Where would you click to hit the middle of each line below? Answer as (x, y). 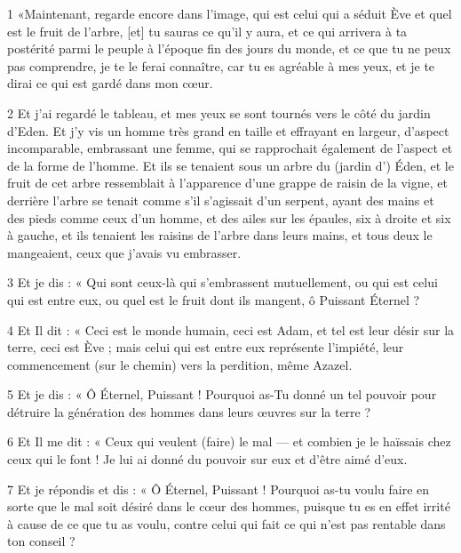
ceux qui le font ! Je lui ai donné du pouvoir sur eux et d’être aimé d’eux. (207, 459)
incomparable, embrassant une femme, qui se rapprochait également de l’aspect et (230, 148)
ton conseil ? (41, 541)
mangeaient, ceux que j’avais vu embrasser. (124, 252)
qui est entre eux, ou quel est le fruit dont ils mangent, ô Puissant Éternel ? (214, 299)
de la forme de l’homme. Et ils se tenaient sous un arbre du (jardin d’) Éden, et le (230, 165)
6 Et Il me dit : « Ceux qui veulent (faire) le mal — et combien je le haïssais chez (229, 441)
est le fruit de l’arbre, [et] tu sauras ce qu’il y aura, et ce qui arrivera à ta (207, 31)
